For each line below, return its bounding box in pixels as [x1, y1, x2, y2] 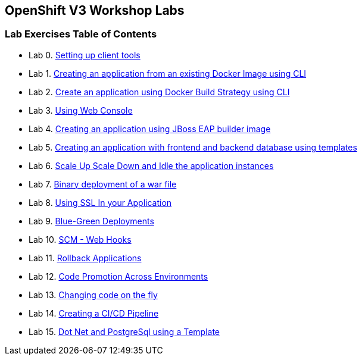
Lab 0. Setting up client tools [29, 49, 141, 60]
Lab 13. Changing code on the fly [29, 289, 158, 300]
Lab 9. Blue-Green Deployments [29, 215, 154, 226]
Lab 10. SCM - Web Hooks [29, 234, 132, 245]
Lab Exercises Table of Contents [5, 28, 157, 40]
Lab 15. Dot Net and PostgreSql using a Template [29, 326, 220, 337]
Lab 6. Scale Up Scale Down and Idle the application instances [29, 160, 274, 171]
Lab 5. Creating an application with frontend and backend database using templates [29, 142, 357, 152]
